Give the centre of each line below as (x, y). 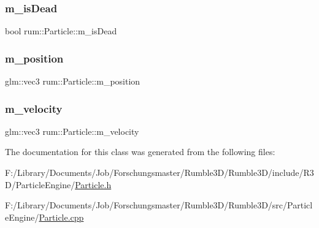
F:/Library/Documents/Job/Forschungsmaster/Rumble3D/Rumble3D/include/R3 (159, 173)
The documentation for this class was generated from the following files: (140, 152)
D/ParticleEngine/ (40, 184)
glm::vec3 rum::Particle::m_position (73, 81)
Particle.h (93, 184)
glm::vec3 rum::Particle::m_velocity (72, 131)
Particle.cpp (61, 217)
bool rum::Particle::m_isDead (61, 31)
